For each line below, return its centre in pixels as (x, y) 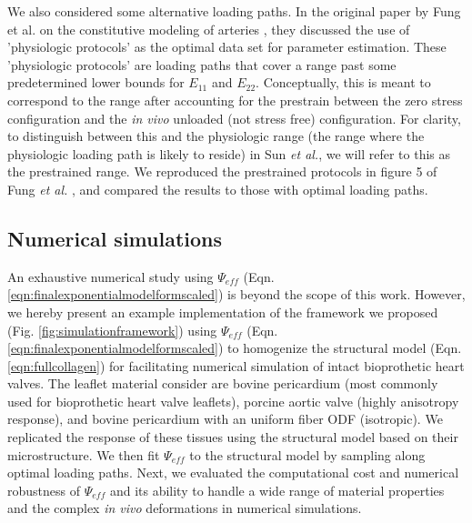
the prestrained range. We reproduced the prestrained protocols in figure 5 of (222, 171)
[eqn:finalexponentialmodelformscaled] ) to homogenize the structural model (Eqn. (235, 348)
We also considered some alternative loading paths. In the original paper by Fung (234, 11)
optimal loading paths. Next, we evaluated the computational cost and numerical (233, 473)
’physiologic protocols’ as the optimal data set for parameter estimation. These (227, 47)
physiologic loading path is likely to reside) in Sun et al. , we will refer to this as (229, 153)
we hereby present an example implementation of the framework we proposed (223, 312)
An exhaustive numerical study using (110, 276)
